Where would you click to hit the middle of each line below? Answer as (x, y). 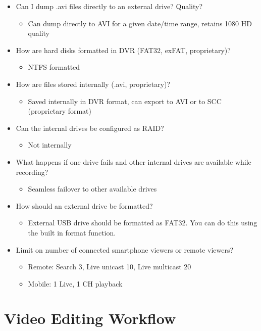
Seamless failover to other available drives (92, 189)
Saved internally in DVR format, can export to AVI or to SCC (125, 101)
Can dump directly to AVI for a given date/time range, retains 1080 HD (140, 23)
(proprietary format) (60, 111)
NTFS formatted (54, 67)
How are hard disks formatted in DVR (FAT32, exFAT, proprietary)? (123, 50)
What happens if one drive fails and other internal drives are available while (134, 161)
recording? (32, 172)
